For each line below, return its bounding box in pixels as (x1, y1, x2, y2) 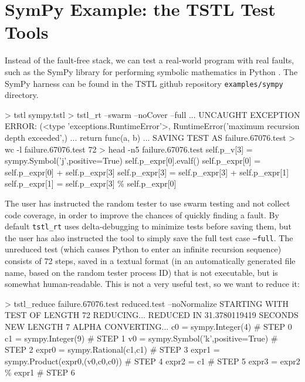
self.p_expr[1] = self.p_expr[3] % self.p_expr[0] (5, 177, 177, 190)
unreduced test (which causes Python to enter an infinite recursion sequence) (5, 243, 282, 255)
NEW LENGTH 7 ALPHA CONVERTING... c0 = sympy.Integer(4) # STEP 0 (5, 320, 292, 332)
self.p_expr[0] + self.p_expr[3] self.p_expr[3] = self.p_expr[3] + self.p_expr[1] (5, 165, 289, 178)
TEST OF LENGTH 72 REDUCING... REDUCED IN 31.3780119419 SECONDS (5, 309, 299, 321)
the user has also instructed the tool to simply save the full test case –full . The (5, 231, 293, 244)
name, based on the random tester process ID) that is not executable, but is (5, 266, 278, 278)
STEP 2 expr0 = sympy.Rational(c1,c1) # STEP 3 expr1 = (5, 343, 220, 356)
